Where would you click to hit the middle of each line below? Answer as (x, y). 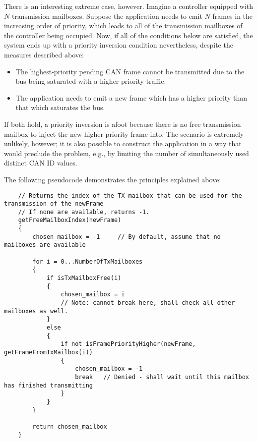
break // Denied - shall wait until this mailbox (162, 377)
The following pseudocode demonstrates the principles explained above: (113, 179)
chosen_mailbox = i (93, 295)
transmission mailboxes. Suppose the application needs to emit (107, 16)
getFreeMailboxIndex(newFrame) (70, 220)
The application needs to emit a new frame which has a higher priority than (131, 97)
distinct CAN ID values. (41, 163)
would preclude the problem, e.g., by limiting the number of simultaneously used (127, 153)
